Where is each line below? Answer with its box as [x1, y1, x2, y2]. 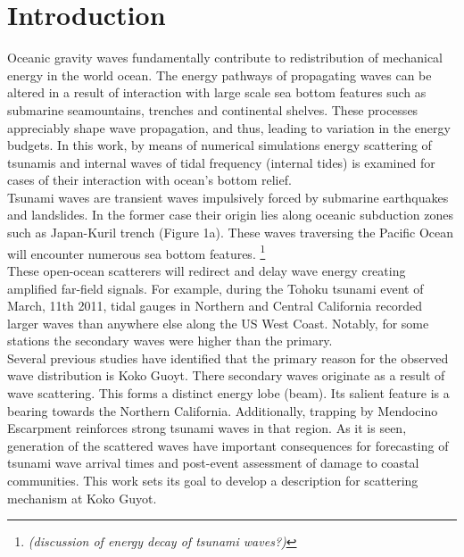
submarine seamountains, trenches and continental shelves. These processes [7, 100, 418, 119]
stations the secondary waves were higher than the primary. [7, 331, 333, 350]
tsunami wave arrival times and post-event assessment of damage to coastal [7, 453, 419, 472]
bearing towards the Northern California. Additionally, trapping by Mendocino [7, 401, 438, 420]
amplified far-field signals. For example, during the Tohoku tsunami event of [7, 278, 424, 297]
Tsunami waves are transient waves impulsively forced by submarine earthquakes [7, 187, 449, 206]
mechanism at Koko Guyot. [7, 488, 157, 507]
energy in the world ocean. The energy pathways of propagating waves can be [7, 65, 432, 84]
